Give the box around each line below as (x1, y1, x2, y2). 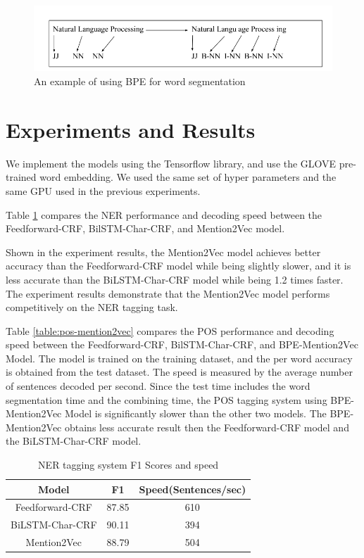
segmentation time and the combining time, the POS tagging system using (6, 392, 327, 407)
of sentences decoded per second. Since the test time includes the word (6, 379, 310, 393)
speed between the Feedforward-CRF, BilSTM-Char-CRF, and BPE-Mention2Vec (6, 337, 358, 352)
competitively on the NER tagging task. (6, 300, 178, 315)
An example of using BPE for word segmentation (34, 74, 246, 89)
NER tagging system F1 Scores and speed (38, 457, 219, 472)
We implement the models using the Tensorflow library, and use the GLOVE (6, 156, 337, 170)
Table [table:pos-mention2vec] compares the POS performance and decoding (6, 323, 334, 338)
